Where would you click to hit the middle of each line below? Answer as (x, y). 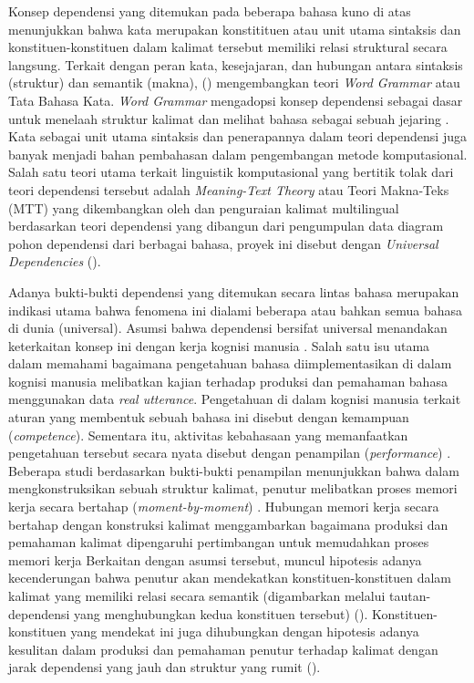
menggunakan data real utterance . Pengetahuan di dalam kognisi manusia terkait (235, 399)
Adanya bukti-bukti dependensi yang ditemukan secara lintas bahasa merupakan (234, 291)
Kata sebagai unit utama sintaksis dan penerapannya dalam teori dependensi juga (237, 136)
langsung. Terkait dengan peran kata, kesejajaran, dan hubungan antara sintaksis (236, 64)
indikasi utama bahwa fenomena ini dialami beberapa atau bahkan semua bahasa (236, 310)
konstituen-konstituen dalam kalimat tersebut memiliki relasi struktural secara (228, 47)
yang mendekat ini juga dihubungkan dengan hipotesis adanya (245, 631)
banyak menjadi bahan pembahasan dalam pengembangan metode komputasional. (238, 154)
